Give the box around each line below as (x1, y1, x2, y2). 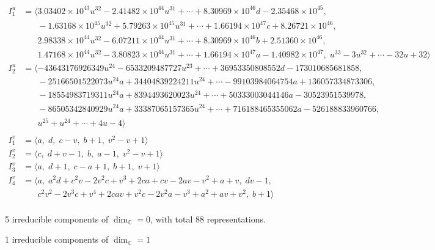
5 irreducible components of (5, 212, 109, 225)
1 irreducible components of (5, 233, 109, 246)
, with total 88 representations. (150, 212, 266, 225)
